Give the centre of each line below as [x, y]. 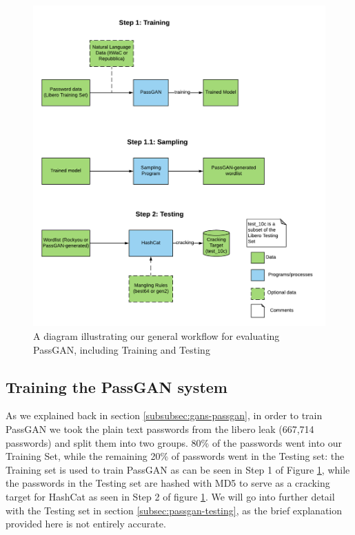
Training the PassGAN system [116, 386]
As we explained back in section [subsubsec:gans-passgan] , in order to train [164, 415]
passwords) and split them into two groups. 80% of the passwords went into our [174, 442]
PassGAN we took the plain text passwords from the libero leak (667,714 [160, 428]
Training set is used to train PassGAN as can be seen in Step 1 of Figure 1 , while [178, 469]
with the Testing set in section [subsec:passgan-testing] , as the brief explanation [174, 510]
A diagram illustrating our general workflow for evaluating [156, 335]
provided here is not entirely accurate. [86, 524]
